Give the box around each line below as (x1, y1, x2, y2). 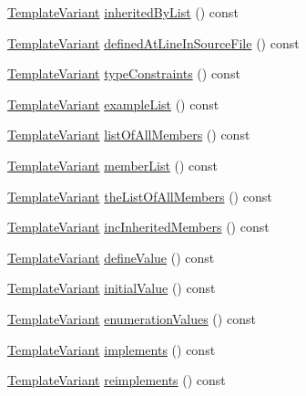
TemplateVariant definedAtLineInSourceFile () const (7, 33, 300, 52)
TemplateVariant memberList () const (7, 155, 219, 174)
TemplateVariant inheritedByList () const (7, 3, 239, 21)
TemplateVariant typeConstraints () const (7, 64, 240, 83)
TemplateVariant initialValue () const (7, 278, 216, 297)
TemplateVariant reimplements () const (7, 370, 226, 390)
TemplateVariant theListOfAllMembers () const (7, 186, 272, 205)
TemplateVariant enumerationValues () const (7, 308, 256, 328)
